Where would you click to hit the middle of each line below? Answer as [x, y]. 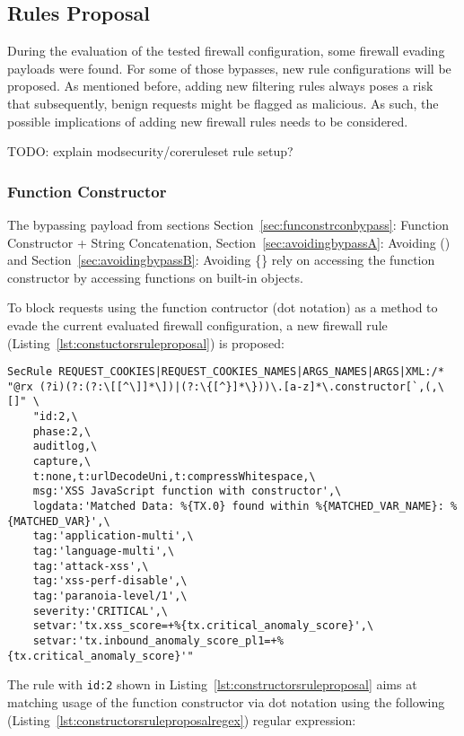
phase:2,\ [62, 431]
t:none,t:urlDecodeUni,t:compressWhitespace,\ [174, 476]
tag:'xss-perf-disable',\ [110, 581]
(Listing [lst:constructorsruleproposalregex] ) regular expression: [182, 719]
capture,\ [62, 462]
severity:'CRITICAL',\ [100, 611]
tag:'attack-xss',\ [91, 566]
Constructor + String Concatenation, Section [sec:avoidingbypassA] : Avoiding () [229, 242]
